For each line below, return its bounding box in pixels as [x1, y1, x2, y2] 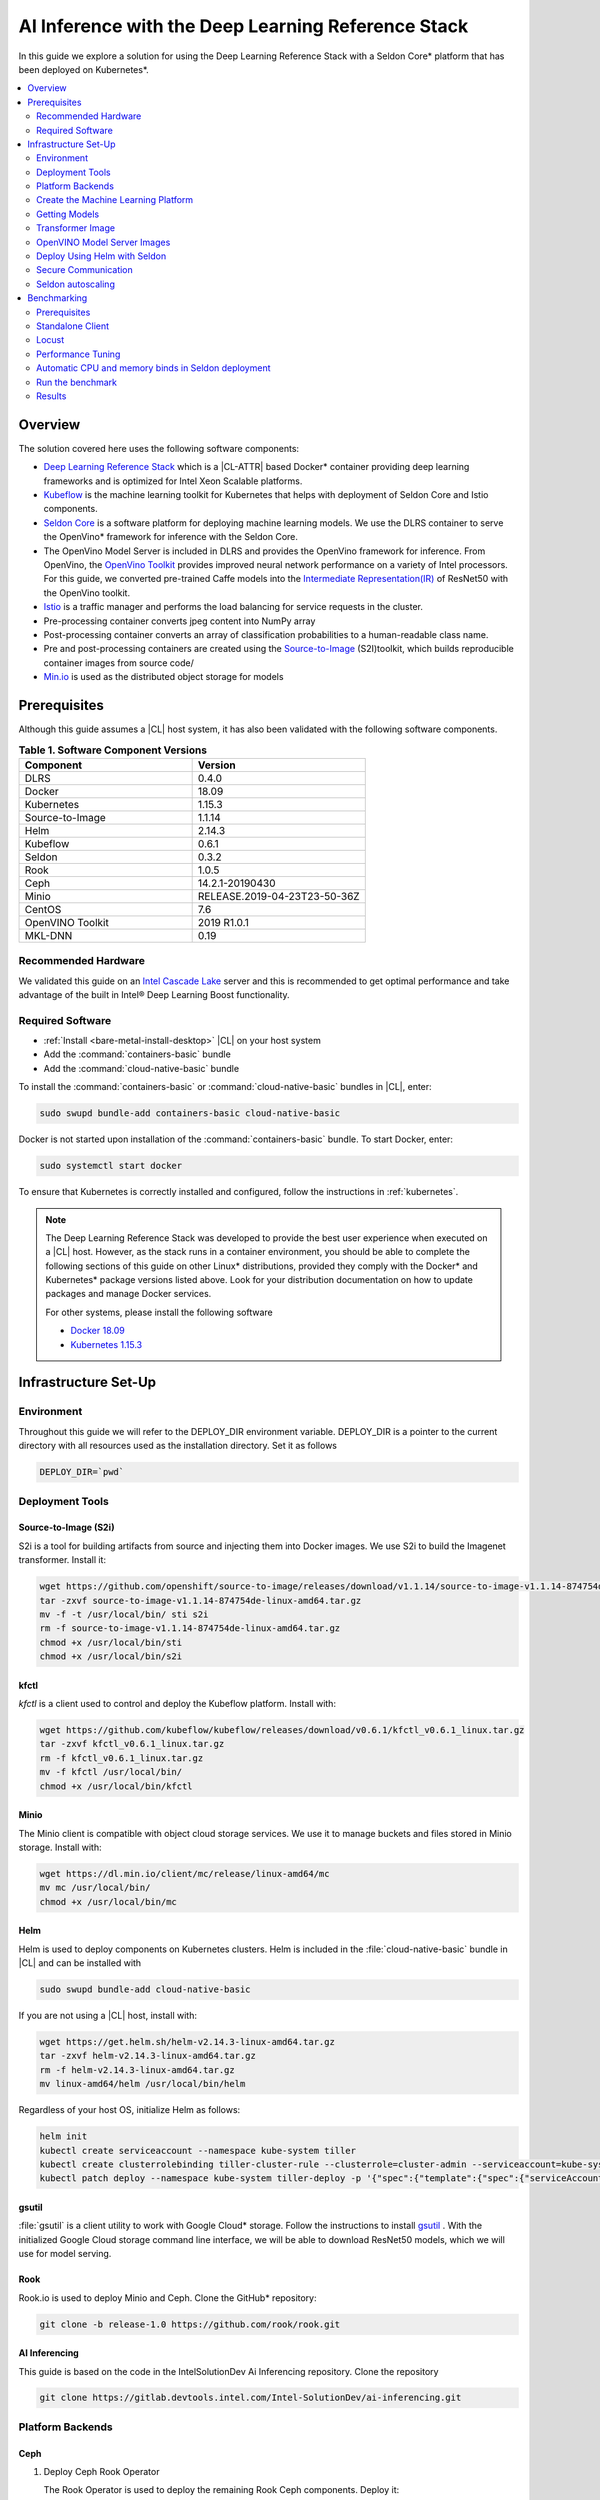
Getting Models [36, 208, 100, 220]
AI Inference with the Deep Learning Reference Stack [18, 15, 469, 37]
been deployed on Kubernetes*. [18, 63, 149, 75]
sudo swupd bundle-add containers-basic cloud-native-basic [39, 1108, 341, 1119]
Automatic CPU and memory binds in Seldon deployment [36, 362, 271, 374]
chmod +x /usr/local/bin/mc [39, 1896, 177, 1907]
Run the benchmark [36, 376, 118, 388]
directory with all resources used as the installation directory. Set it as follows [18, 1440, 337, 1452]
